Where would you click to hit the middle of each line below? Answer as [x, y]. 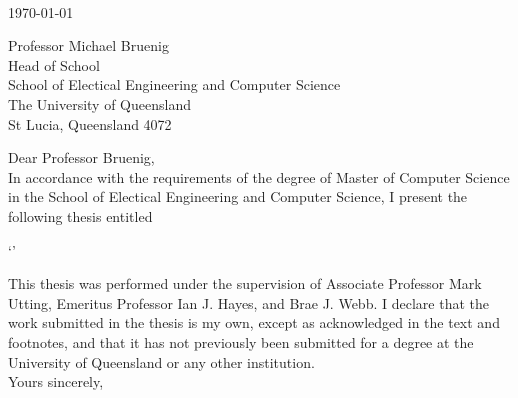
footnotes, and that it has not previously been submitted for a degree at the [241, 341]
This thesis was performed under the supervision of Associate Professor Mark [245, 283]
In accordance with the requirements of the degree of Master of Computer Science [259, 176]
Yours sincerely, [56, 381]
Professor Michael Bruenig [88, 45]
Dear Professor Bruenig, [81, 157]
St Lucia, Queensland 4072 [90, 123]
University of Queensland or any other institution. [161, 361]
